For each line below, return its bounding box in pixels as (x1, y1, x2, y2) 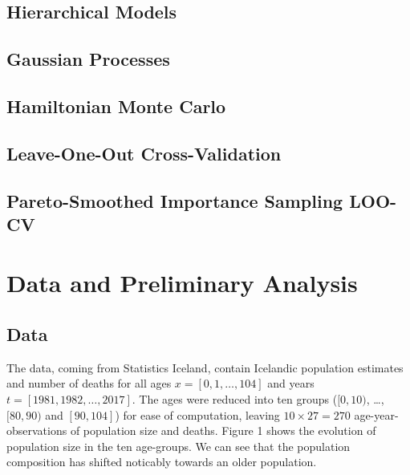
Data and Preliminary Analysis (6, 266, 358, 299)
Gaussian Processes (6, 47, 170, 71)
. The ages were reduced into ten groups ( (132, 391, 338, 408)
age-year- (354, 406, 399, 423)
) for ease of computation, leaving (115, 406, 280, 423)
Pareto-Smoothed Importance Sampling (6, 188, 343, 213)
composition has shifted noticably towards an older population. (6, 453, 317, 470)
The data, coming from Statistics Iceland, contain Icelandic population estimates (6, 359, 404, 376)
